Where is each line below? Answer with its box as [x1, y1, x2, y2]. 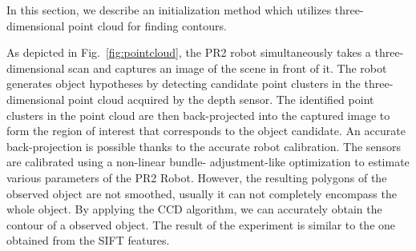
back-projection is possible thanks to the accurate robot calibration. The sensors [6, 137, 401, 154]
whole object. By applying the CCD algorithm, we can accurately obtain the [6, 201, 382, 217]
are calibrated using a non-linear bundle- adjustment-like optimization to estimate [6, 153, 410, 170]
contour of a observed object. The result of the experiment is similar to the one [6, 216, 396, 233]
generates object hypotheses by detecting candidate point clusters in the [6, 75, 361, 92]
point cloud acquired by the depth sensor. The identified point [68, 90, 374, 107]
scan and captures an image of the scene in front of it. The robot [68, 59, 387, 76]
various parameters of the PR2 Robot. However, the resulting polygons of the [6, 169, 387, 185]
